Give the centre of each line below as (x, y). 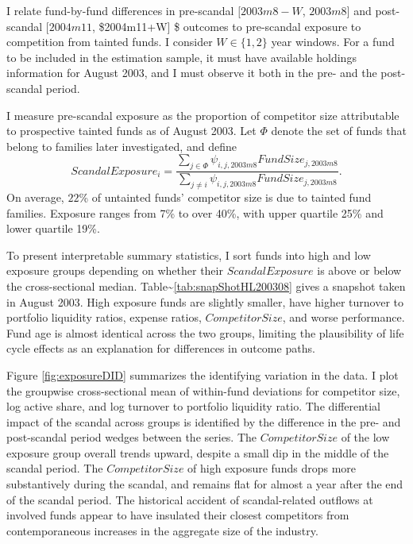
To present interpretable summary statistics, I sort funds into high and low (189, 255)
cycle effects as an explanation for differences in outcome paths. (161, 348)
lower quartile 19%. (53, 228)
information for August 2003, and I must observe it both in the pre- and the (192, 73)
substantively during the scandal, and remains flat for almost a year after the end (205, 484)
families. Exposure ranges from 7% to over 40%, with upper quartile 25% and (195, 212)
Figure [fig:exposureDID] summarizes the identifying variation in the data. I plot (203, 374)
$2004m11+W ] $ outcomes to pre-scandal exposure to (230, 26)
